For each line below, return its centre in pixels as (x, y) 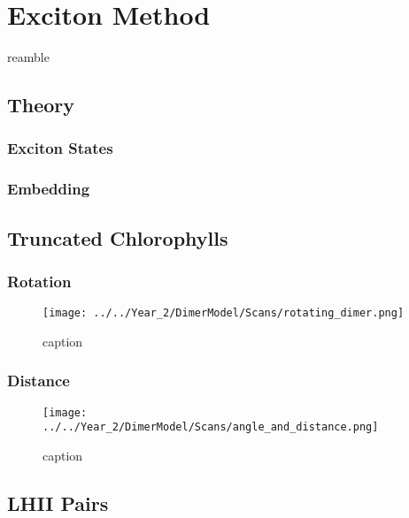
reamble (28, 57)
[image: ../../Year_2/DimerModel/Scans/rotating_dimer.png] (224, 313)
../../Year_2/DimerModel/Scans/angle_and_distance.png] (211, 427)
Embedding (49, 189)
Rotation (39, 281)
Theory (41, 105)
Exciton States (60, 148)
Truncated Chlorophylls (118, 237)
